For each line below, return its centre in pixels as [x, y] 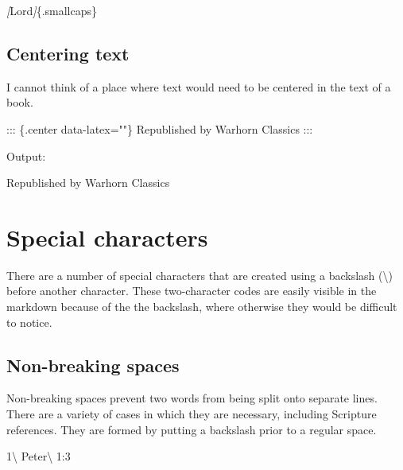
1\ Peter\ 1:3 [39, 456]
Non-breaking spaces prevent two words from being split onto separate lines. [192, 398]
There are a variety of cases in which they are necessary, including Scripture [192, 414]
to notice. [29, 322]
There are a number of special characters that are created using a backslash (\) [200, 275]
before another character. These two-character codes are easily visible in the [192, 291]
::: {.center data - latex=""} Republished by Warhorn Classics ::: [160, 128]
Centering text [68, 53]
